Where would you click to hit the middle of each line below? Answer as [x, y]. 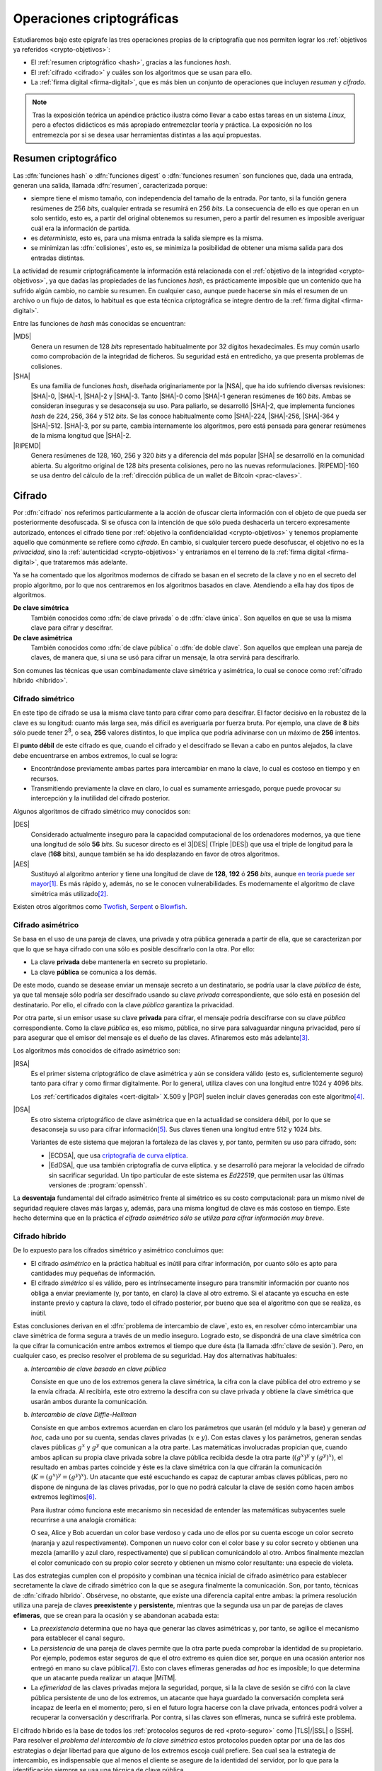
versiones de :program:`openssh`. [98, 1185]
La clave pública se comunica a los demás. [94, 972]
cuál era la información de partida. [81, 228]
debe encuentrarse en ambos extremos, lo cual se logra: [95, 755]
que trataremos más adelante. [84, 562]
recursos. [45, 779]
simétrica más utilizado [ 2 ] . [70, 893]
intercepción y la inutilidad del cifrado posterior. [100, 798]
